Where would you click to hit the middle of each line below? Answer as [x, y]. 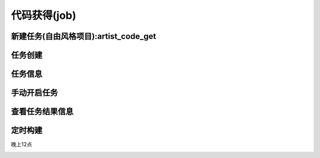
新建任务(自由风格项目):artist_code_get [84, 36]
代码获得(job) [44, 15]
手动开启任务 [34, 93]
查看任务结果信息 [42, 112]
